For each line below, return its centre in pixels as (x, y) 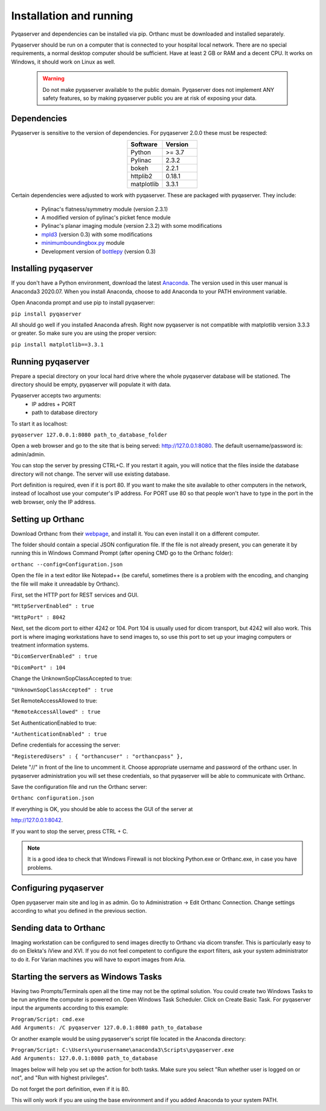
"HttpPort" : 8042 (38, 617)
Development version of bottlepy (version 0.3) (99, 251)
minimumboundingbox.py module (83, 243)
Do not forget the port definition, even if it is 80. (70, 1089)
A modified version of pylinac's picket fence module (106, 217)
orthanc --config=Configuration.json (67, 564)
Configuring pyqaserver (57, 888)
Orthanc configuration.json (53, 798)
